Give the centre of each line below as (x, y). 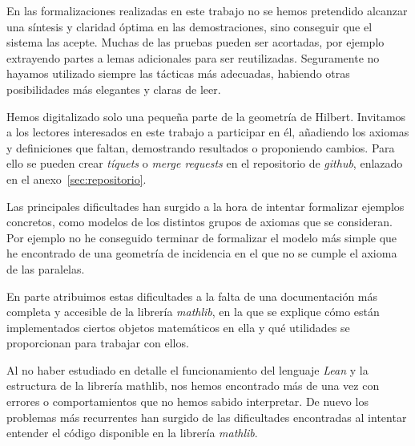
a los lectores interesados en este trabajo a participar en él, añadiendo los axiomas (208, 132)
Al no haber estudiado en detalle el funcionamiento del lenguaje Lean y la (187, 369)
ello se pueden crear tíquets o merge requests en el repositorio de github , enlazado (205, 163)
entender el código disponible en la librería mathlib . (132, 433)
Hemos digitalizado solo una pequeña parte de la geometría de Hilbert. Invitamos (206, 116)
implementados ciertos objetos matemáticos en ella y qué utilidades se (178, 327)
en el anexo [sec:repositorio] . (77, 178)
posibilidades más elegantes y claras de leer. (114, 89)
